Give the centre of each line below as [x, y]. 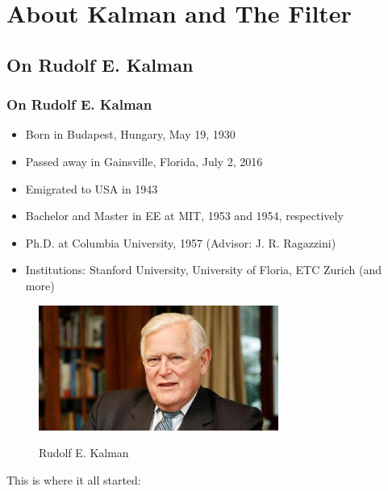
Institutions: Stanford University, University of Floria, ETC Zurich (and [203, 270]
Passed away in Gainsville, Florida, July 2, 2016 [144, 161]
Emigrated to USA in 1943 [92, 188]
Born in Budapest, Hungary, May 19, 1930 [130, 134]
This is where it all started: [74, 480]
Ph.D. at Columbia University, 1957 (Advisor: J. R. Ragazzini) [181, 242]
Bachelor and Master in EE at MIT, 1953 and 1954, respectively [184, 216]
